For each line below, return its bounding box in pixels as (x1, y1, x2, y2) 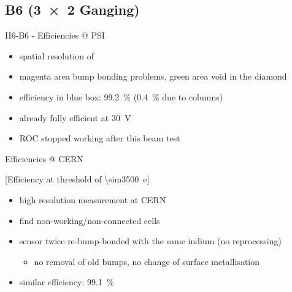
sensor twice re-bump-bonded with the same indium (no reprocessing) (19, 234, 282, 247)
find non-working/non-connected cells (19, 214, 160, 226)
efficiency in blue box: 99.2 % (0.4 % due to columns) (19, 90, 223, 103)
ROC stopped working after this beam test (19, 132, 180, 144)
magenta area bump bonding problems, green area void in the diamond (19, 70, 287, 83)
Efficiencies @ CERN (5, 152, 83, 165)
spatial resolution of (19, 49, 94, 62)
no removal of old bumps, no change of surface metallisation (34, 255, 260, 268)
